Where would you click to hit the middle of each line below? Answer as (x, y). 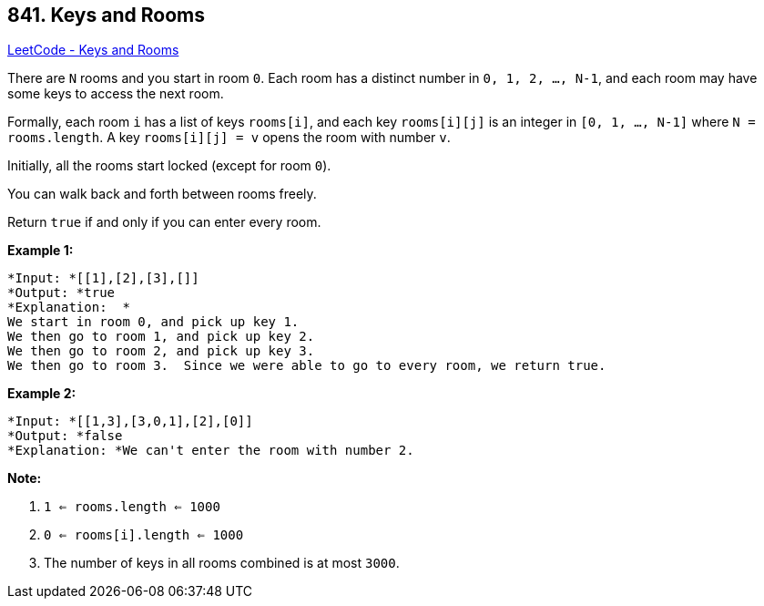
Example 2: (42, 394)
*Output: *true (61, 293)
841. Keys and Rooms (106, 15)
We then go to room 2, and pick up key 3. (161, 351)
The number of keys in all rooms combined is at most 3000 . (222, 563)
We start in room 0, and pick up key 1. (153, 322)
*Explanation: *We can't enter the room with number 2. (211, 451)
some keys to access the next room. (116, 94)
